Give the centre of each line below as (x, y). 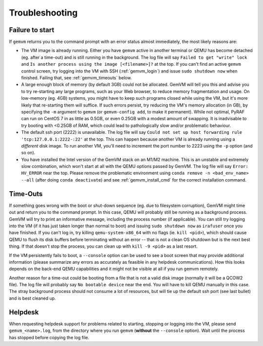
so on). (28, 153)
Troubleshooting (43, 13)
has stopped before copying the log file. (49, 337)
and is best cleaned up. (32, 298)
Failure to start (32, 30)
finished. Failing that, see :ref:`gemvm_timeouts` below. (76, 78)
